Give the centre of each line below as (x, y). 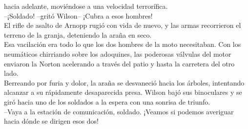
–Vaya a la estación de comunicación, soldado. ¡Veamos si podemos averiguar (119, 111)
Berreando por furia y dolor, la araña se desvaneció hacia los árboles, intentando (124, 82)
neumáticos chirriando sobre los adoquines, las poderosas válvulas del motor (118, 54)
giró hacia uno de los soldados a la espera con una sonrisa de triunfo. (107, 101)
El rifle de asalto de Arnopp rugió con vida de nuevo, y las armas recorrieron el (123, 25)
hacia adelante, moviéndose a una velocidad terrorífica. (86, 6)
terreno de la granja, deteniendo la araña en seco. (78, 34)
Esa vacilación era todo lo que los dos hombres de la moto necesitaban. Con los (123, 44)
